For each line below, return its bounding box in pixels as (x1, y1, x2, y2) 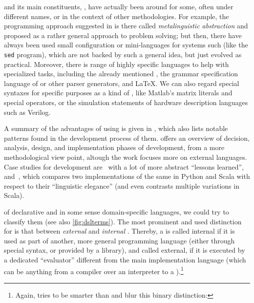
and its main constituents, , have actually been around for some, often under (4, 1, 233, 11)
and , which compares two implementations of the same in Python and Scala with (4, 171, 250, 181)
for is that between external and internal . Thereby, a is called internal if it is (4, 226, 235, 236)
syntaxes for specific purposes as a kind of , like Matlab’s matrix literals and (4, 87, 233, 98)
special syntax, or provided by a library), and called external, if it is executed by (4, 245, 245, 255)
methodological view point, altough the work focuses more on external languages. (4, 151, 247, 162)
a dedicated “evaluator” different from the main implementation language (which (4, 254, 246, 264)
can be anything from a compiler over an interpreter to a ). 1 (4, 264, 184, 276)
